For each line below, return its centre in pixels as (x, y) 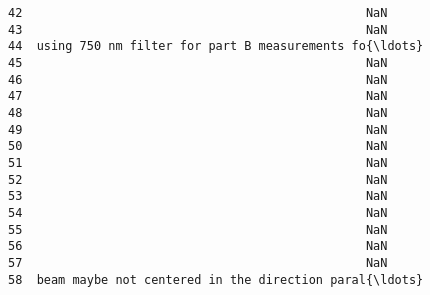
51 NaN (198, 162)
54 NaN (198, 212)
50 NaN (198, 146)
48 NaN (198, 112)
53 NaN (198, 196)
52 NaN (198, 179)
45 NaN (198, 62)
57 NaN (198, 262)
